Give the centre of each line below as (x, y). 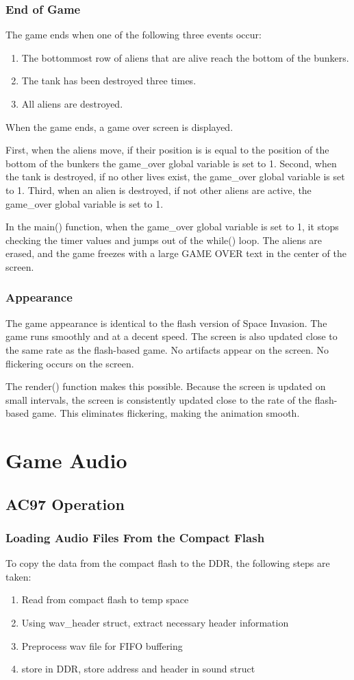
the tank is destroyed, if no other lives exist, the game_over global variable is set (175, 177)
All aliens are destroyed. (72, 104)
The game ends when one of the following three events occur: (134, 35)
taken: (18, 576)
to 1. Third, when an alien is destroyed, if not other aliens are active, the (159, 190)
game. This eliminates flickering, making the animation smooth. (166, 413)
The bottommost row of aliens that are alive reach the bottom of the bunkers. (185, 57)
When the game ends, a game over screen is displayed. (119, 126)
